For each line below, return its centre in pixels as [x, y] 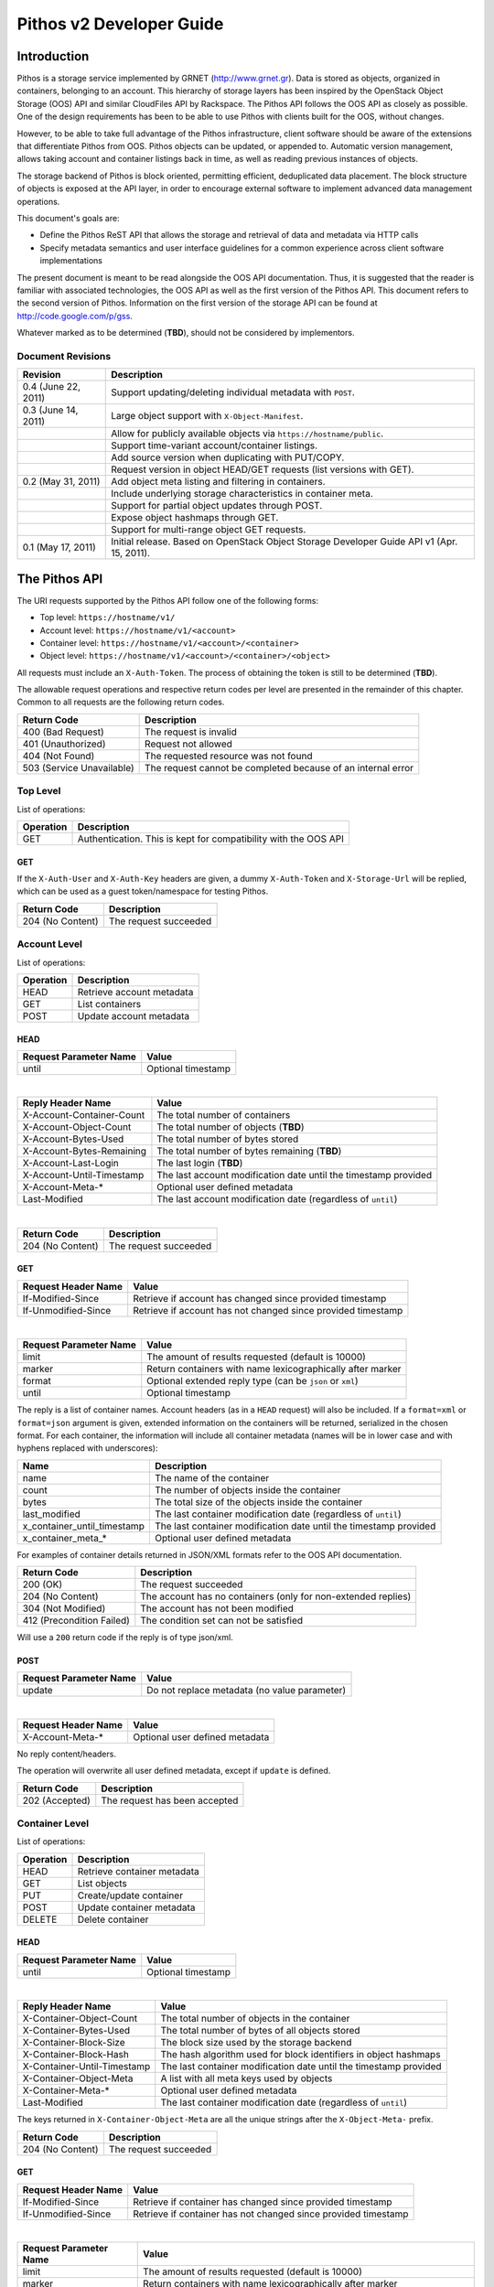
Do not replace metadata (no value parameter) [247, 1691]
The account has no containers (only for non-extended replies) [276, 1596]
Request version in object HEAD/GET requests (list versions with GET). [263, 469]
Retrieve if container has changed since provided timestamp [263, 2202]
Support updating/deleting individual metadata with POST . [233, 392]
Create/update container [130, 1895]
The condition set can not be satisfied [222, 1621]
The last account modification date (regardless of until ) [277, 1199]
